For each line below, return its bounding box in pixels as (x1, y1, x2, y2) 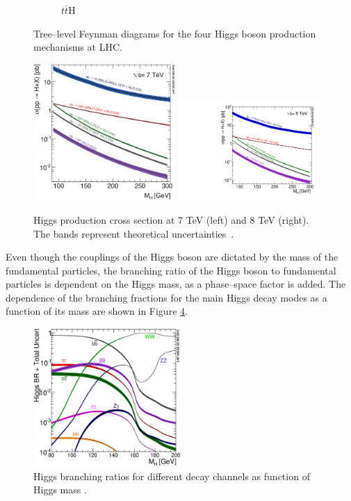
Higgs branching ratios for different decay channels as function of (33, 468, 310, 483)
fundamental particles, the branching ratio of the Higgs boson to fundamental (6, 263, 336, 277)
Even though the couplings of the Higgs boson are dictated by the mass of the (6, 249, 338, 264)
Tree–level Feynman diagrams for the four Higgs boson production (33, 26, 316, 40)
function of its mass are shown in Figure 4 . (6, 304, 188, 318)
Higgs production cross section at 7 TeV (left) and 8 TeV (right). (33, 212, 309, 227)
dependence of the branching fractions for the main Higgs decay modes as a (6, 290, 327, 304)
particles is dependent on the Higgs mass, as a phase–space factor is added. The (6, 277, 346, 291)
